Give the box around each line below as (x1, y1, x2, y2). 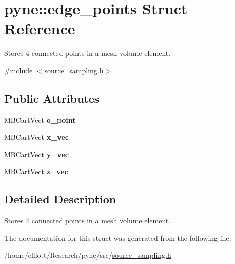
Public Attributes (4, 90, 100, 106)
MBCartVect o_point (4, 114, 76, 125)
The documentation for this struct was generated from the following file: (4, 232, 231, 243)
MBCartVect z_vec (4, 166, 68, 177)
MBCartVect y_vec (4, 148, 69, 159)
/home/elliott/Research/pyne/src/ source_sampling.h (4, 250, 171, 260)
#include (4, 65, 33, 76)
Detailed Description (4, 191, 116, 207)
